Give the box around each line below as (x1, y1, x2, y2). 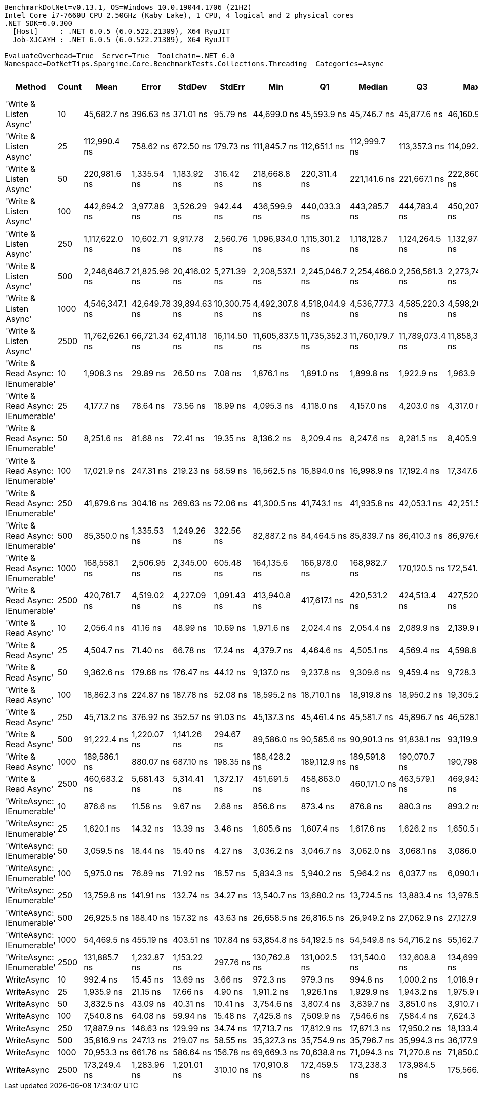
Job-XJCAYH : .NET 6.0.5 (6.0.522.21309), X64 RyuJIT (12, 35, 230, 44)
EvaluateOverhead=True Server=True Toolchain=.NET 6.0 (4, 52, 235, 60)
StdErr (220, 82, 245, 92)
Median (358, 82, 388, 92)
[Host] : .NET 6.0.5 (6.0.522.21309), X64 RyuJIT (12, 27, 230, 35)
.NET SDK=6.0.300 (4, 19, 72, 27)
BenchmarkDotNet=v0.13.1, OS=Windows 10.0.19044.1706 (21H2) (4, 3, 252, 11)
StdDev (178, 82, 207, 92)
